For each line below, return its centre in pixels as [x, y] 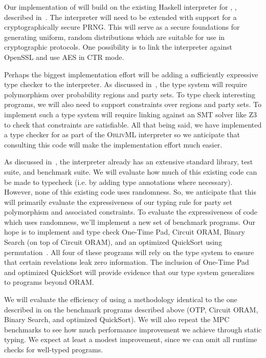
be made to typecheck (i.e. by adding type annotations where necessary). [118, 182]
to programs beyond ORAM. [49, 282]
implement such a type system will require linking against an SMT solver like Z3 [130, 114]
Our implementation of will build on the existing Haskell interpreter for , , [120, 7]
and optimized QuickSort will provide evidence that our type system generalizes [129, 272]
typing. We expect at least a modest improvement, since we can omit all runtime [131, 339]
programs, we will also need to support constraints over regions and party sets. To [133, 104]
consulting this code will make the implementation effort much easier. [113, 144]
